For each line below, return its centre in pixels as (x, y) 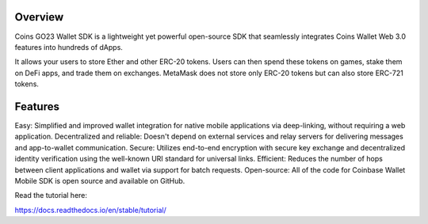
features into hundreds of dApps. (69, 47)
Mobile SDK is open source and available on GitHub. (100, 180)
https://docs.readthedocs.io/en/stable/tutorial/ (90, 210)
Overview (39, 17)
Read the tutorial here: (51, 196)
